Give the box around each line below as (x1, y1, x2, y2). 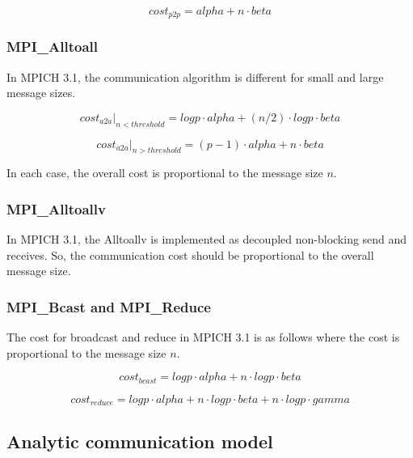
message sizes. (6, 84, 76, 101)
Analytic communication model (6, 428, 273, 453)
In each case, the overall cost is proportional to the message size (6, 164, 323, 181)
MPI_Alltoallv (6, 198, 106, 218)
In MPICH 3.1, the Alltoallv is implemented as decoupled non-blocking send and (6, 231, 407, 248)
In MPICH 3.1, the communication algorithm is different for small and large (6, 68, 384, 85)
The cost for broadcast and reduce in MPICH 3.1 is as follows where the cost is (6, 329, 400, 346)
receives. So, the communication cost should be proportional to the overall (6, 246, 374, 263)
